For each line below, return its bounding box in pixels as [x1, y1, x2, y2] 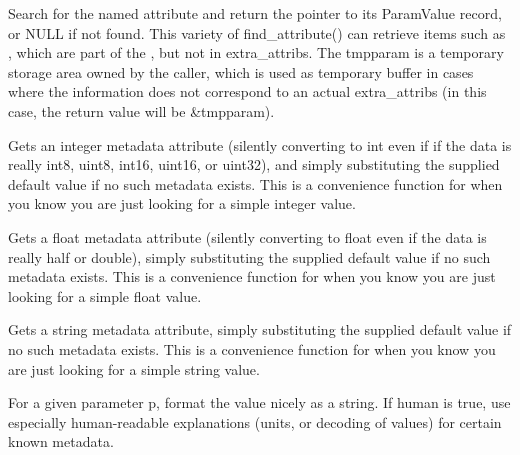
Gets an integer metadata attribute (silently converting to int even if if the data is [8, 134, 512, 155]
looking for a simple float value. [8, 285, 202, 306]
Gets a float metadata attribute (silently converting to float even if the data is [8, 226, 487, 247]
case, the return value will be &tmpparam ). [8, 100, 275, 121]
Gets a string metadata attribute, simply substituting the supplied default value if [8, 319, 512, 340]
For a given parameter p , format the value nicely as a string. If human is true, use [8, 392, 511, 413]
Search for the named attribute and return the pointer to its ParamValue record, [8, 3, 502, 23]
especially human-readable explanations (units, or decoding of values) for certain [8, 411, 502, 432]
